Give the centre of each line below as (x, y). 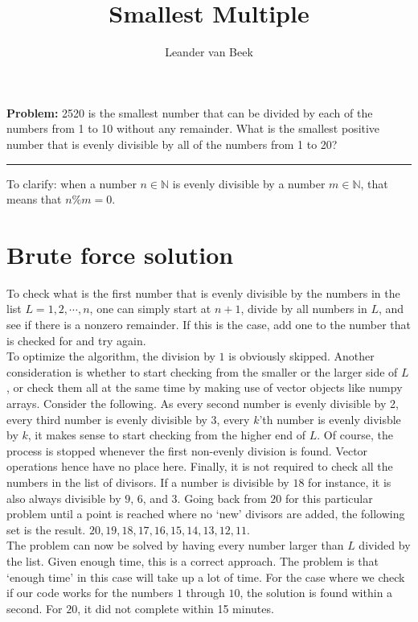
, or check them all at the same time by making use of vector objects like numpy (205, 387)
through (205, 593)
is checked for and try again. (76, 340)
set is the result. (46, 529)
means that (34, 199)
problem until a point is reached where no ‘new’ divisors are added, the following (206, 514)
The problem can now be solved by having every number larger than (175, 545)
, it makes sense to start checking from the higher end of (167, 435)
